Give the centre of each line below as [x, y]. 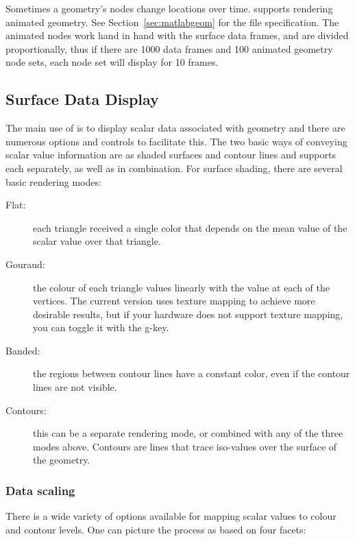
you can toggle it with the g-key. [101, 327]
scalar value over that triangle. [97, 241]
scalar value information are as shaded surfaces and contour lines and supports [171, 155]
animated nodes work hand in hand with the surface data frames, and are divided [177, 35]
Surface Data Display [82, 99]
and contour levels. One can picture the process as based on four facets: [156, 529]
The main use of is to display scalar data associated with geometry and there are [175, 128]
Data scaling [40, 490]
